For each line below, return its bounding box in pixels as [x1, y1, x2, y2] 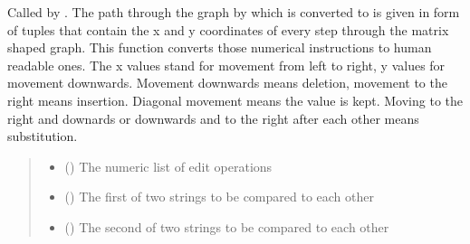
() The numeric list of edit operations [64, 156, 273, 175]
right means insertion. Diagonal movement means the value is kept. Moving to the [7, 90, 463, 109]
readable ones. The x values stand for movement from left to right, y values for [7, 55, 446, 74]
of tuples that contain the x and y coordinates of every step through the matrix [7, 20, 449, 39]
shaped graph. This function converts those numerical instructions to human [7, 38, 432, 57]
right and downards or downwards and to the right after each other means [7, 108, 419, 127]
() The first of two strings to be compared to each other [64, 187, 374, 206]
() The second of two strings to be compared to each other [64, 217, 389, 236]
